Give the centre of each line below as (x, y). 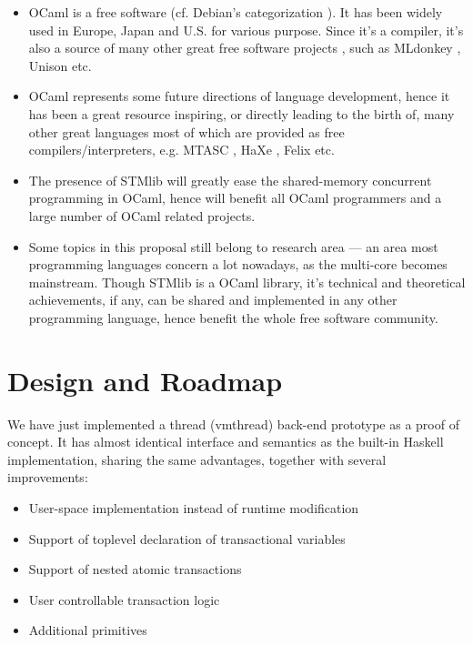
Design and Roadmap (145, 380)
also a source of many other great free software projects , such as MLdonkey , (245, 48)
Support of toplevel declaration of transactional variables (187, 538)
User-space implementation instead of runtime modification (194, 508)
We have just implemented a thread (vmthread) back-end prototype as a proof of (233, 423)
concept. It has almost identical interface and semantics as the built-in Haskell (226, 442)
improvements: (48, 477)
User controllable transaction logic (124, 599)
